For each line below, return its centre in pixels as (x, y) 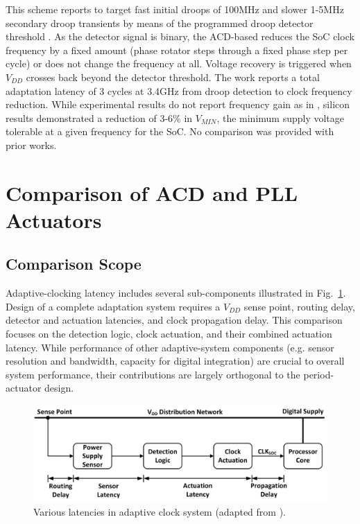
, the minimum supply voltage (281, 117)
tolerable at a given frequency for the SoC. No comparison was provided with (170, 131)
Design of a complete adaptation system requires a (113, 306)
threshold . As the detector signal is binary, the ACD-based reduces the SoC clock (180, 36)
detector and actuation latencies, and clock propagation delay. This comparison (174, 320)
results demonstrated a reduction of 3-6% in (99, 117)
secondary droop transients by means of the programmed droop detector (160, 23)
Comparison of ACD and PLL (152, 192)
